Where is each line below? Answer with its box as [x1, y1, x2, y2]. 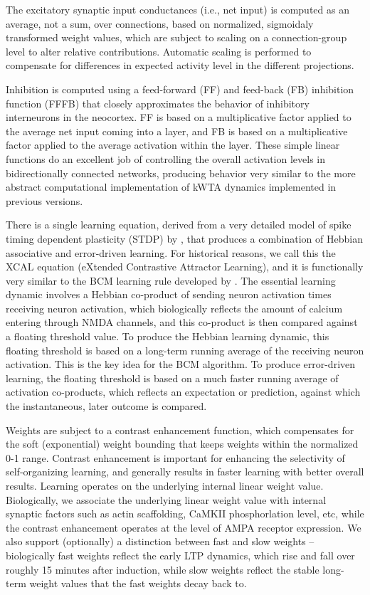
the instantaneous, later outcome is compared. [6, 399, 207, 414]
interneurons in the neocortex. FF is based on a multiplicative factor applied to [6, 110, 351, 125]
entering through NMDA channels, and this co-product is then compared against [6, 315, 358, 330]
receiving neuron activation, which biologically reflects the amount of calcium [6, 300, 343, 315]
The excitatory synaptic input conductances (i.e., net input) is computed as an [6, 2, 349, 16]
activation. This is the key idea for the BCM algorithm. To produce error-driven [6, 357, 356, 372]
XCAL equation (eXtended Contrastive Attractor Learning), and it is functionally [6, 259, 364, 274]
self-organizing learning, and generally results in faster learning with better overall [6, 464, 364, 479]
